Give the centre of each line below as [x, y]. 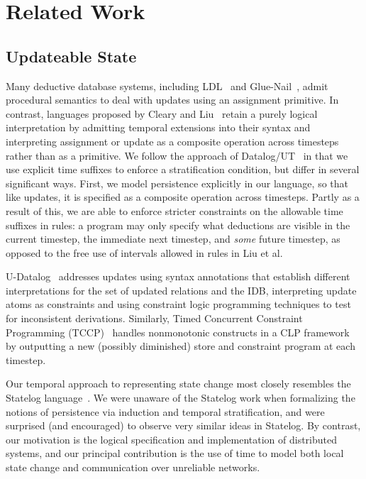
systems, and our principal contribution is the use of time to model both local [175, 453]
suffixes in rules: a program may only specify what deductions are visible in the [178, 225]
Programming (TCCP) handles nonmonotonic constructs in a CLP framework [178, 332]
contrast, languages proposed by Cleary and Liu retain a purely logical [162, 113]
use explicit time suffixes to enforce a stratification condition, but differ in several [183, 169]
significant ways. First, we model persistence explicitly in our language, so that [177, 183]
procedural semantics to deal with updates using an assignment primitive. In [172, 100]
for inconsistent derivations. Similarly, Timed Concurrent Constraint [154, 318]
